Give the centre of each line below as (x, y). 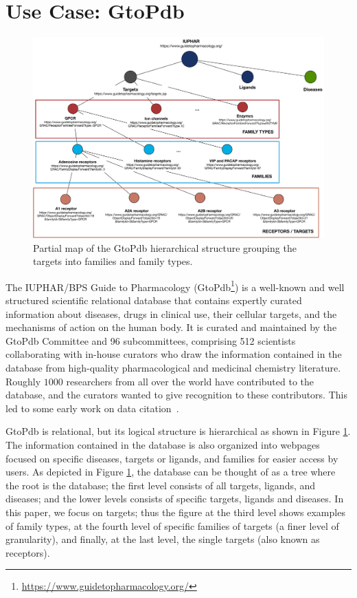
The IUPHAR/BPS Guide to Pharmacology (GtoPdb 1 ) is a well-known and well (175, 286)
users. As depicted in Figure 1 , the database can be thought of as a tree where (171, 472)
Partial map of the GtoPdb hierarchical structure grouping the (165, 247)
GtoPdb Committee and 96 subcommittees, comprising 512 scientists (151, 340)
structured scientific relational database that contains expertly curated (154, 300)
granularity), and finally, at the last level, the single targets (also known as (163, 539)
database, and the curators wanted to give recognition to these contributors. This (176, 395)
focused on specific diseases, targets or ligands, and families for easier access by (172, 458)
